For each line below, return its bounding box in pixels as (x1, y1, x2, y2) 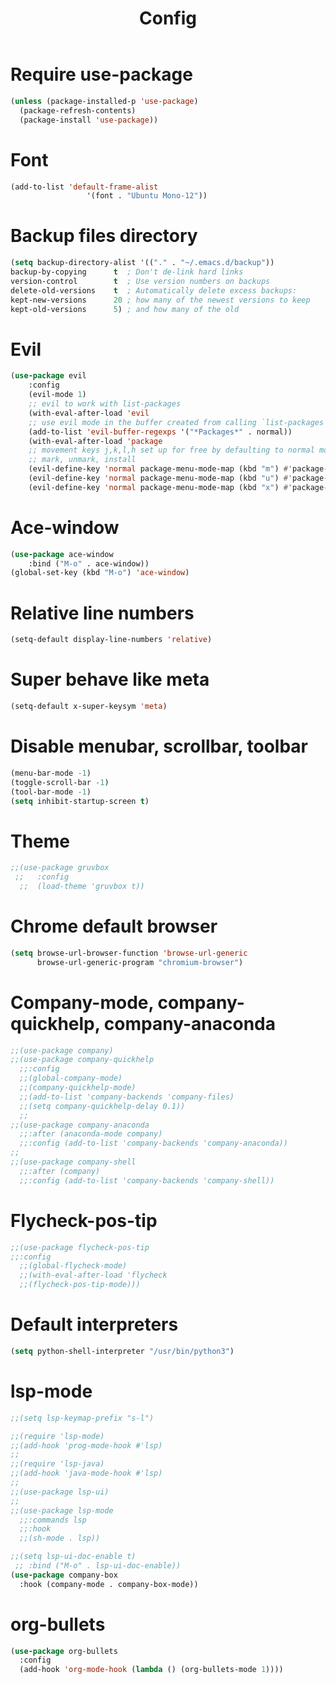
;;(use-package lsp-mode (10, 1505, 114, 1516)
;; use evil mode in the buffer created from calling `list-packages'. (28, 417, 333, 427)
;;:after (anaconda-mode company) (19, 1129, 163, 1139)
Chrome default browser (10, 915, 218, 938)
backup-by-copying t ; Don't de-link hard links (10, 267, 244, 277)
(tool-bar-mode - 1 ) (10, 787, 92, 797)
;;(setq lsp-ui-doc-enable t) (10, 1552, 137, 1562)
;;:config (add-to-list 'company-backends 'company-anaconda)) (19, 1138, 288, 1149)
